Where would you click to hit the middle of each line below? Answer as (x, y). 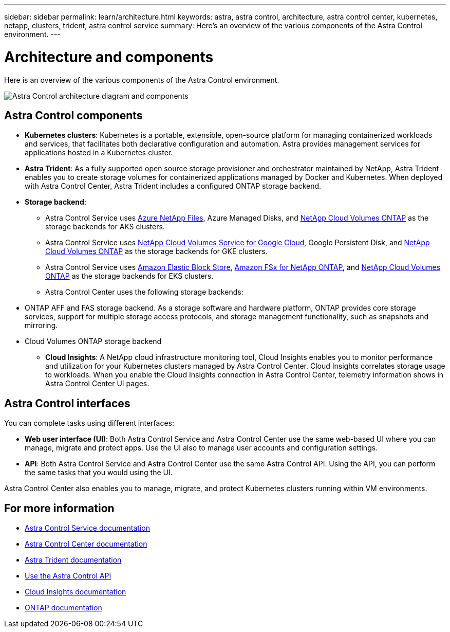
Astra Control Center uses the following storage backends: (144, 292)
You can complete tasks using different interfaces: (89, 423)
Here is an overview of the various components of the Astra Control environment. (142, 80)
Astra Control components (73, 115)
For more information (59, 508)
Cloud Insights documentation (76, 592)
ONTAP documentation (63, 608)
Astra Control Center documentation (86, 544)
